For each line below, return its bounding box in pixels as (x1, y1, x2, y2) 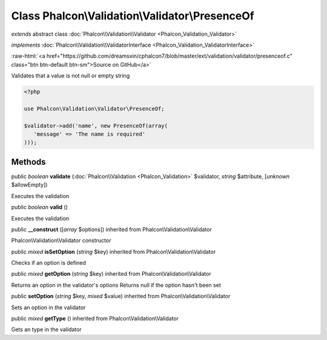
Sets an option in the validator (11, 304, 86, 311)
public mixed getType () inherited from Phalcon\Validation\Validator (11, 315, 179, 322)
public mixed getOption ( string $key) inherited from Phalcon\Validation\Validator (11, 270, 211, 278)
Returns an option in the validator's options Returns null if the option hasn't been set (11, 281, 221, 288)
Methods (11, 156, 46, 167)
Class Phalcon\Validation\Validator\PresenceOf (11, 9, 254, 22)
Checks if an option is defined (11, 259, 86, 267)
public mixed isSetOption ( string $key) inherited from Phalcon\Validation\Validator (11, 248, 216, 255)
